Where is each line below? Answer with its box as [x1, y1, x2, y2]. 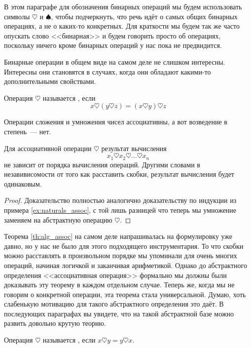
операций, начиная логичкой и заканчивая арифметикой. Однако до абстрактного [4, 260, 247, 270]
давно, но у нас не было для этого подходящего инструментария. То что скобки [4, 240, 244, 251]
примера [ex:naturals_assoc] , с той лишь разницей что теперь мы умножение [4, 204, 237, 215]
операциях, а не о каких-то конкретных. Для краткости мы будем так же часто [4, 21, 240, 31]
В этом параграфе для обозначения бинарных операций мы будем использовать [4, 1, 242, 11]
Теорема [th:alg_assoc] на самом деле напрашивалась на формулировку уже [4, 231, 233, 241]
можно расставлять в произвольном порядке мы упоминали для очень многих [4, 250, 237, 261]
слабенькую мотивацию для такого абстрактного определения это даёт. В [4, 299, 224, 309]
